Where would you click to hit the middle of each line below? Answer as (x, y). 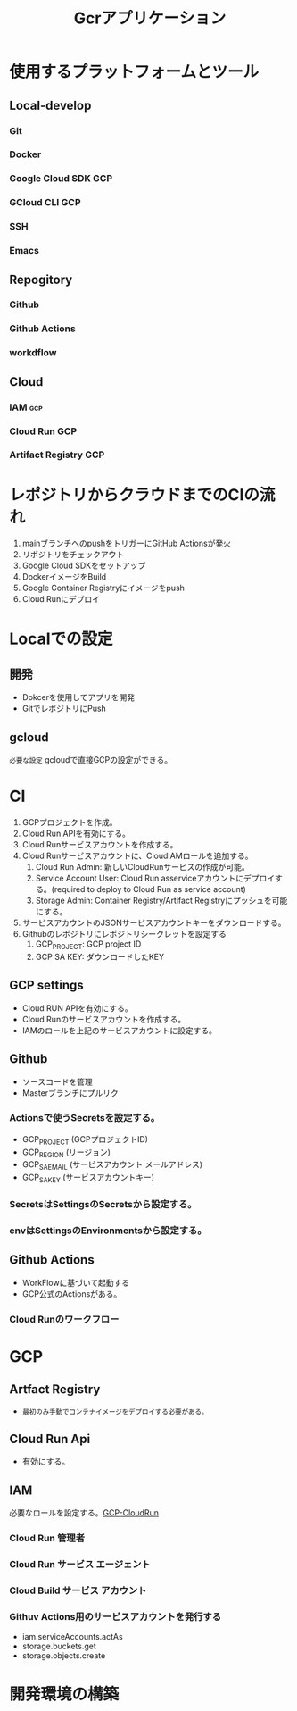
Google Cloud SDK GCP (61, 179)
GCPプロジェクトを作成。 (70, 822)
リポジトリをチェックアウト (73, 555)
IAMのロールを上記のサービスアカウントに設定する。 (119, 1030)
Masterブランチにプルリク (70, 1093)
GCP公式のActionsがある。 (72, 1294)
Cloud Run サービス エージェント (80, 1565)
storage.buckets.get (59, 1646)
